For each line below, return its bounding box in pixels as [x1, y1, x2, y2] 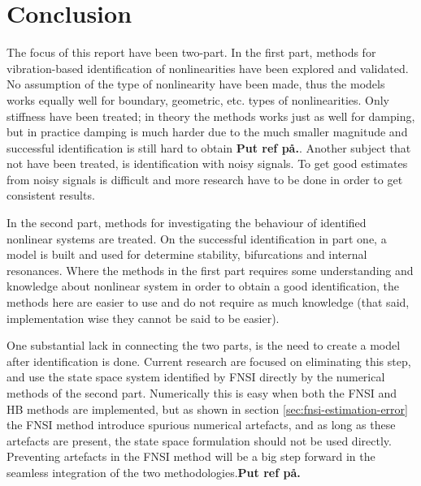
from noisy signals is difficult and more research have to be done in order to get [7, 170, 403, 187]
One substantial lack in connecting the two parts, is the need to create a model [7, 337, 401, 354]
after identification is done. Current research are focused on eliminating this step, [7, 352, 411, 369]
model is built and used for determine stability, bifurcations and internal [7, 246, 367, 263]
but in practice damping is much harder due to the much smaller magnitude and [7, 123, 408, 140]
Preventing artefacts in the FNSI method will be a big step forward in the [7, 448, 375, 465]
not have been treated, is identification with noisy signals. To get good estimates [7, 155, 408, 172]
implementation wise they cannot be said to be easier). [7, 309, 280, 326]
